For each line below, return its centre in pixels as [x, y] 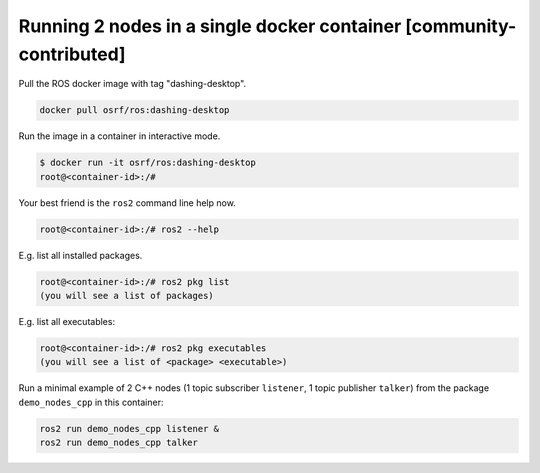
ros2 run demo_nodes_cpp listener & [129, 428]
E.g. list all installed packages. [80, 255]
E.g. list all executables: [66, 321]
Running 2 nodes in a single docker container [210, 26]
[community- [461, 26]
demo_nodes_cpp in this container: [91, 402]
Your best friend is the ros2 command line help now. [127, 202]
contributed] [72, 54]
